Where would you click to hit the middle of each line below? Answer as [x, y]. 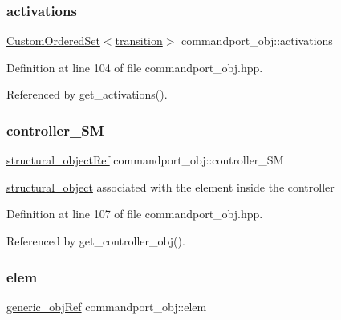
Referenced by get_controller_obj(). [96, 241]
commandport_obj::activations [257, 41]
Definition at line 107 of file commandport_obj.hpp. [135, 214]
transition [139, 41]
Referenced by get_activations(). [87, 94]
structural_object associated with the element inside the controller [170, 186]
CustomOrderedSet [53, 41]
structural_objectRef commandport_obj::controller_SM [145, 160]
